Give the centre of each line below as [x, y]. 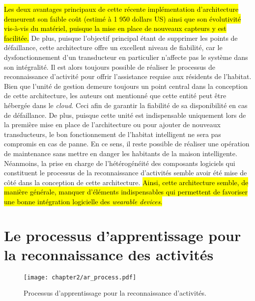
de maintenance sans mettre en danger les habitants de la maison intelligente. [121, 153]
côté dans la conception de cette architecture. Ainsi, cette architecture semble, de [126, 182]
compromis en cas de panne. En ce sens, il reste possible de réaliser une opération [127, 144]
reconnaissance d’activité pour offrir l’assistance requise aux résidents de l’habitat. [128, 76]
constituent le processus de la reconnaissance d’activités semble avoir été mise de [126, 173]
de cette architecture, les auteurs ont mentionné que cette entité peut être [115, 96]
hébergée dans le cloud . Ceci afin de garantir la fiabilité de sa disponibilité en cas [126, 105]
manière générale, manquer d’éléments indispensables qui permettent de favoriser [126, 192]
